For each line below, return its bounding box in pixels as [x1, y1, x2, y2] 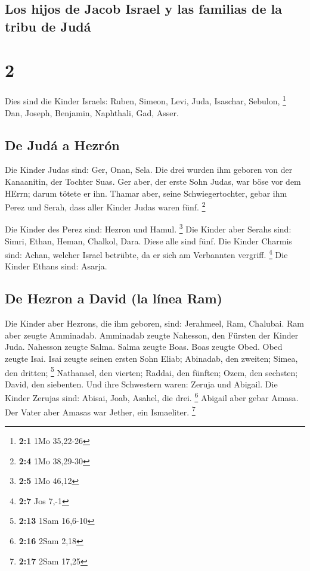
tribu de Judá [5, 17, 91, 35]
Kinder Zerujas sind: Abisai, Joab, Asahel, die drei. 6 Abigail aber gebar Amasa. [5, 390, 299, 404]
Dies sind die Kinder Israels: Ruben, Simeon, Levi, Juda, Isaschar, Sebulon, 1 [5, 93, 286, 107]
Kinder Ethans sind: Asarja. [5, 260, 107, 272]
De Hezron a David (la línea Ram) [5, 289, 222, 308]
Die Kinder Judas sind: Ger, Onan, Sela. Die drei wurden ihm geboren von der [5, 163, 293, 176]
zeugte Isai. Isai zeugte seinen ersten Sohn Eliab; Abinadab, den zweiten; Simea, [5, 352, 298, 365]
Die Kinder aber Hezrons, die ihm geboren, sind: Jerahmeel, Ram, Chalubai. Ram [5, 317, 305, 330]
